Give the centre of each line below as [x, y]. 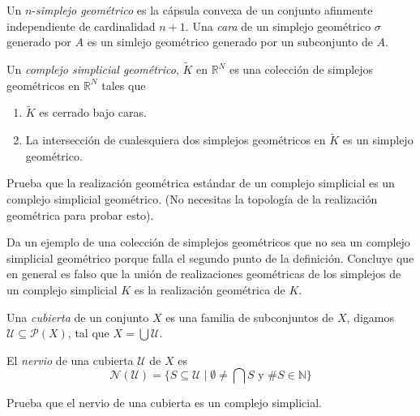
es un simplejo [378, 140]
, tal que [88, 333]
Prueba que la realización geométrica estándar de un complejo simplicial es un [201, 183]
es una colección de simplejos [301, 69]
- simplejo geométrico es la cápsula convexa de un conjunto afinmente [202, 10]
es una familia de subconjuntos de [250, 317]
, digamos [370, 317]
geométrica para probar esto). [80, 214]
